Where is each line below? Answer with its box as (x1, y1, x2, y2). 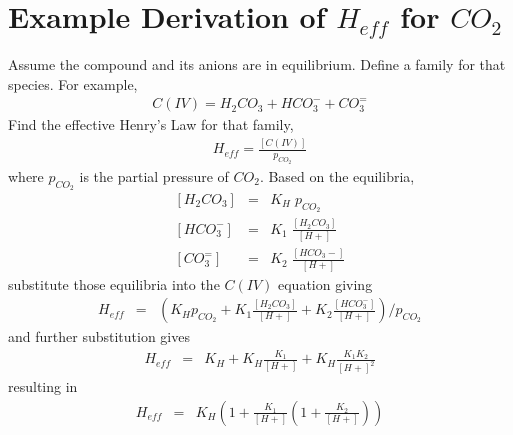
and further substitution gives (8, 326, 190, 347)
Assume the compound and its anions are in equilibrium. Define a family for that (8, 54, 506, 75)
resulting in (8, 376, 78, 397)
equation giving (278, 273, 373, 294)
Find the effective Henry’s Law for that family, (8, 114, 294, 135)
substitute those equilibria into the (8, 273, 220, 294)
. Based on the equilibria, (259, 165, 415, 186)
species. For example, (8, 73, 138, 94)
